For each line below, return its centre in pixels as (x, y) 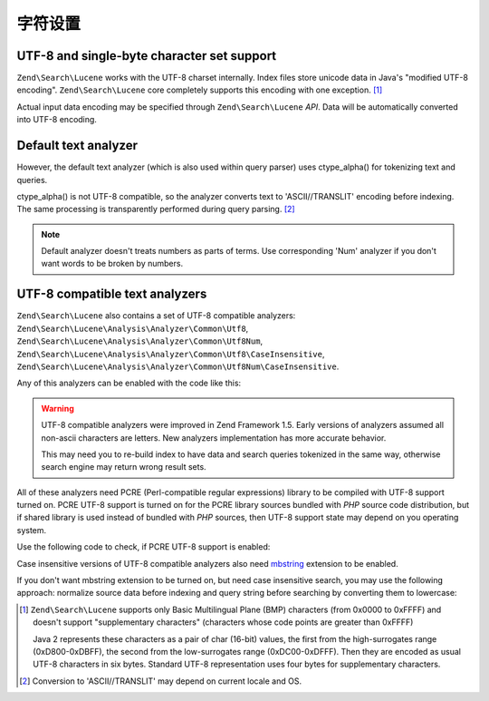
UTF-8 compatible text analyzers (112, 294)
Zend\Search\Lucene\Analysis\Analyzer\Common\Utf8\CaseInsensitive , (171, 354)
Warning (58, 408)
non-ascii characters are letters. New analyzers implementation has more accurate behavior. (214, 438)
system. (32, 530)
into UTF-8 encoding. (57, 120)
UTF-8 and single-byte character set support (147, 56)
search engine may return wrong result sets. (124, 467)
